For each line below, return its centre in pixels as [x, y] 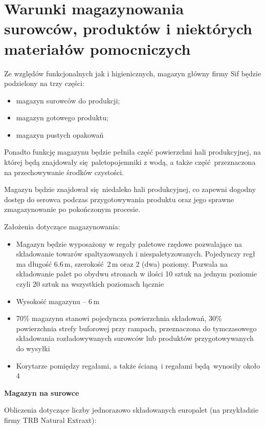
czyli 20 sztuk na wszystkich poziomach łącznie [90, 284]
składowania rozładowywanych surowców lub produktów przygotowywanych [135, 338]
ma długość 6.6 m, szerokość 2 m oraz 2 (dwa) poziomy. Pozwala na [122, 263]
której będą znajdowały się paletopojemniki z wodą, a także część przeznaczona [130, 162]
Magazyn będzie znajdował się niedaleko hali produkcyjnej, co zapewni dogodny [130, 189]
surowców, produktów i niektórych [128, 28]
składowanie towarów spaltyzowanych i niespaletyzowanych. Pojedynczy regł [136, 254]
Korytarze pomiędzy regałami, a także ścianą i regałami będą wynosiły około [138, 365]
